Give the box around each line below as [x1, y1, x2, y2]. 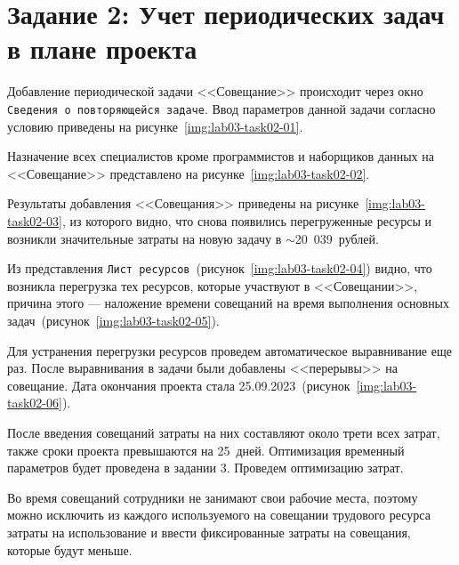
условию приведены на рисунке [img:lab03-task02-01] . [7, 117, 303, 135]
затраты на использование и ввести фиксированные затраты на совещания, [7, 522, 411, 541]
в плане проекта [7, 30, 197, 67]
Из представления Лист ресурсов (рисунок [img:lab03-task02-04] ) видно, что [7, 259, 432, 278]
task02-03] [7, 211, 62, 230]
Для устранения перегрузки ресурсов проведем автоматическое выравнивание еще [7, 341, 452, 359]
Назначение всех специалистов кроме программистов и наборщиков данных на [7, 147, 434, 165]
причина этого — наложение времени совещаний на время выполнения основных [7, 294, 450, 312]
